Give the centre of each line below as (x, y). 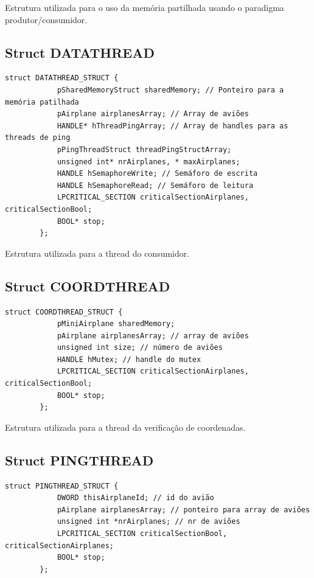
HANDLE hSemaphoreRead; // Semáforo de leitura (155, 185)
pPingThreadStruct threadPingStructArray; (144, 149)
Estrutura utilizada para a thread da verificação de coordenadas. (125, 427)
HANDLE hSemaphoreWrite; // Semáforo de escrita (157, 174)
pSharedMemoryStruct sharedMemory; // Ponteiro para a (170, 90)
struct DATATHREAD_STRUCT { (62, 78)
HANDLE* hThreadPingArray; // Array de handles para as (173, 126)
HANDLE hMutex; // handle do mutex (129, 359)
